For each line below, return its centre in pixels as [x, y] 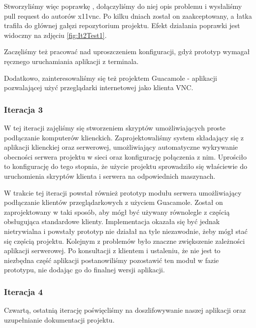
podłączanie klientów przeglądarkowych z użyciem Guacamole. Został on [113, 202]
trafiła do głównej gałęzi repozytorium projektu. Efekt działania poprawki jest [122, 25]
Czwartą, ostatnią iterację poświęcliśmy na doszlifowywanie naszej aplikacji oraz [125, 310]
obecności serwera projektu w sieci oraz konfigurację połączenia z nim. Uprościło [125, 156]
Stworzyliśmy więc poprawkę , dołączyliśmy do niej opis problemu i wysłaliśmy [123, 6]
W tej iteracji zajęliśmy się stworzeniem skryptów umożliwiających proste [115, 127]
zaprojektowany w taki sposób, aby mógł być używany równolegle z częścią [117, 212]
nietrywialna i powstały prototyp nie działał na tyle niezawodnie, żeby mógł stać [126, 231]
